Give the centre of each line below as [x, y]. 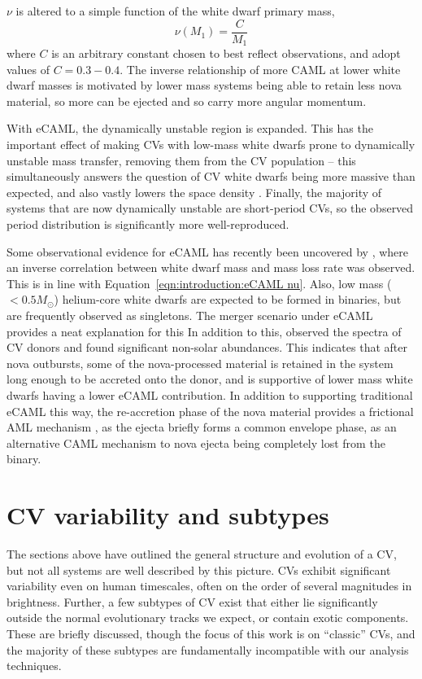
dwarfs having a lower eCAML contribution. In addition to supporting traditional [210, 394]
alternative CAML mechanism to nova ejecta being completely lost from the [196, 442]
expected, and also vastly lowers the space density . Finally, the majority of [194, 192]
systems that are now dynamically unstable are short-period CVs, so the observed [210, 208]
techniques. [34, 666]
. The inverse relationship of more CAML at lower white [260, 69]
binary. [24, 459]
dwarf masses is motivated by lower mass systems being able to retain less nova [204, 85]
